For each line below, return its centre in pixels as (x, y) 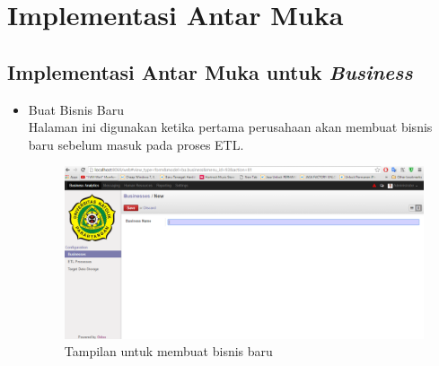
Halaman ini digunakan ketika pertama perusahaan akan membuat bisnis (230, 127)
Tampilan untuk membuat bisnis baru (168, 351)
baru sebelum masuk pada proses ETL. (136, 144)
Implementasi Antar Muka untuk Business (210, 71)
